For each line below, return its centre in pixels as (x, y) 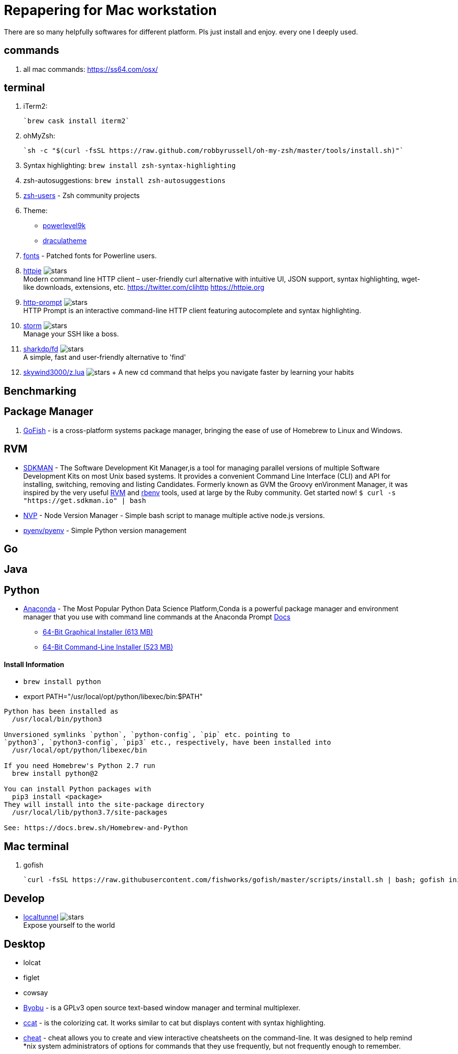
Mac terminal (36, 846)
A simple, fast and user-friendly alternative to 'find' (105, 357)
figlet (32, 977)
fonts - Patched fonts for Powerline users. (90, 256)
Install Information (34, 664)
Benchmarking (40, 391)
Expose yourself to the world (69, 925)
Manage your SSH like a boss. (71, 334)
